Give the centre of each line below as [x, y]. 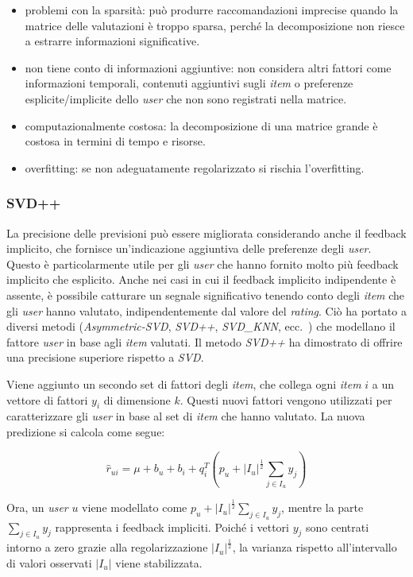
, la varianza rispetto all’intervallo [315, 547]
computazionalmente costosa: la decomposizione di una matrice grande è [201, 125]
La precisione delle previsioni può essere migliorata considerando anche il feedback [206, 232]
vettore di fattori [47, 399]
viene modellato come [135, 507]
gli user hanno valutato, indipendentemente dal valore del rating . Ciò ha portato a [206, 310]
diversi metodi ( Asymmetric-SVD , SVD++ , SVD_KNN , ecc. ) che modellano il [201, 326]
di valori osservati [49, 562]
